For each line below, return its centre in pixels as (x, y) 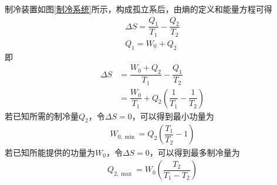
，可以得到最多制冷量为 (195, 152)
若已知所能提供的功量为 (50, 152)
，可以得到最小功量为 (173, 116)
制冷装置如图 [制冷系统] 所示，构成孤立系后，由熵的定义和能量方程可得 (138, 9)
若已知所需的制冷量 (42, 116)
